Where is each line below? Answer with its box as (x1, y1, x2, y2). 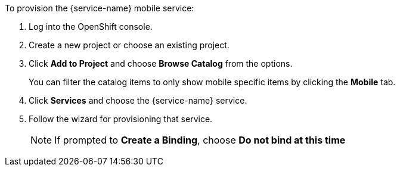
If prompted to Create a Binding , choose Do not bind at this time (54, 134, 346, 146)
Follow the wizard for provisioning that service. (29, 114, 213, 124)
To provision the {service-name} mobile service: (5, 3, 194, 13)
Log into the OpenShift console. (29, 21, 153, 32)
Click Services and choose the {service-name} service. (29, 95, 247, 105)
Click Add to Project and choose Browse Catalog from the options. (29, 58, 293, 69)
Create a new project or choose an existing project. (29, 40, 230, 50)
